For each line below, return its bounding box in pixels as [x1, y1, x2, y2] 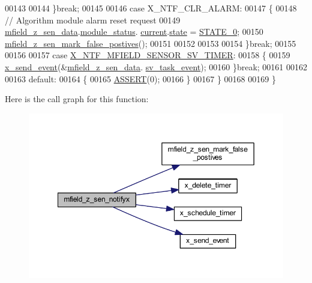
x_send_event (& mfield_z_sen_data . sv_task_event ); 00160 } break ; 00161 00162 [5, 60, 308, 73]
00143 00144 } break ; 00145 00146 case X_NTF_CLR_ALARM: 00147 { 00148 [5, 2, 297, 14]
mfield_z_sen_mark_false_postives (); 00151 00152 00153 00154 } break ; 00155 [5, 37, 296, 49]
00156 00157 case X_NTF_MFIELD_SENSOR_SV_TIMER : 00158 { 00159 [5, 49, 290, 61]
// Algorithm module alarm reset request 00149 [5, 13, 181, 26]
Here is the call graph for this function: [5, 93, 149, 105]
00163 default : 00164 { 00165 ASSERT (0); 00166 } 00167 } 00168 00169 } [5, 72, 276, 85]
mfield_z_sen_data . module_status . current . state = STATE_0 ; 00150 [5, 25, 263, 38]
